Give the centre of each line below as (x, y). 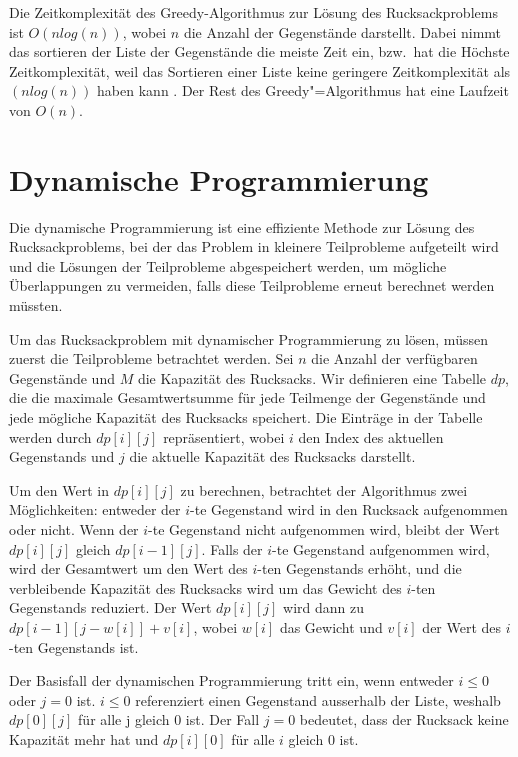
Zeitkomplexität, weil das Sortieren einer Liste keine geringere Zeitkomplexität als (260, 70)
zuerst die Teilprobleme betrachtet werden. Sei (151, 358)
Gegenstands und (62, 456)
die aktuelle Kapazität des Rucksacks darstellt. (272, 456)
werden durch (50, 436)
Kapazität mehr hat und (84, 738)
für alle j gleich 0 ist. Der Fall (169, 719)
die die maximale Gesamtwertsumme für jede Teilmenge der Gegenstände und (247, 397)
